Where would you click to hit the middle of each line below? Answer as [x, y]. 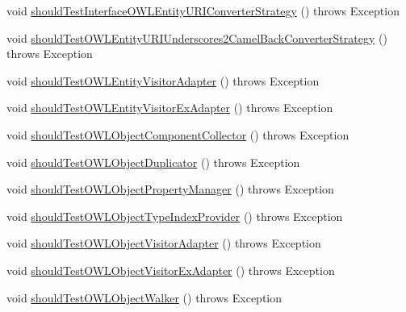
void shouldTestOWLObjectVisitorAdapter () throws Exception [164, 243]
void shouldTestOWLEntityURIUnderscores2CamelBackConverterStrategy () [197, 37]
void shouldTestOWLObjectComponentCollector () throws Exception [178, 134]
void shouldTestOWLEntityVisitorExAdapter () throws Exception [170, 108]
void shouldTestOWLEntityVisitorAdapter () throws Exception [163, 80]
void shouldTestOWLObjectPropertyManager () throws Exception [170, 189]
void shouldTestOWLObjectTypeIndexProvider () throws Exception [175, 216]
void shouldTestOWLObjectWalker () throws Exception [144, 297]
